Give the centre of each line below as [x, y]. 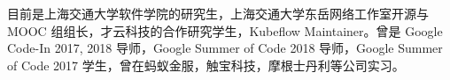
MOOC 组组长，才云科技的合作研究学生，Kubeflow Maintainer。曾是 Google [225, 30]
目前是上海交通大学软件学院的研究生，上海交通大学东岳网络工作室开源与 [218, 13]
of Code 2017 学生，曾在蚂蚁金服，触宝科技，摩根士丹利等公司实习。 [206, 65]
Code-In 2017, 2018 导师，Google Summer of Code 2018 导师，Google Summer [225, 48]
